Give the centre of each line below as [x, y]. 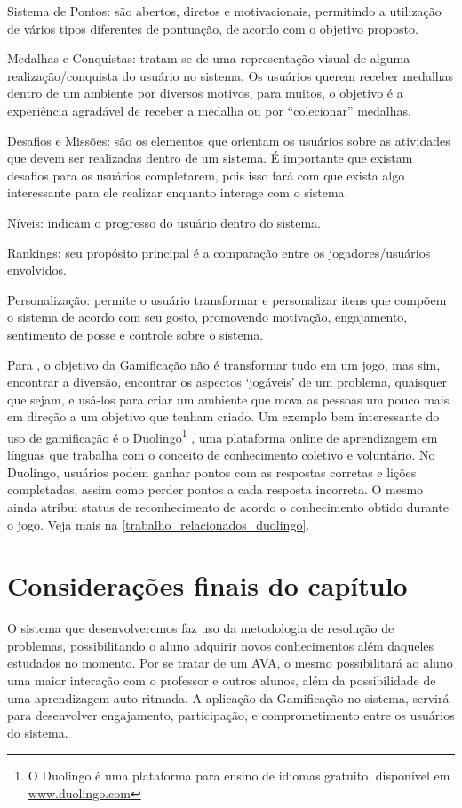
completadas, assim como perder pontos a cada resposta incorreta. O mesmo [215, 489]
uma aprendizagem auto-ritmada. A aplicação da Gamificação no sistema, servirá [228, 697]
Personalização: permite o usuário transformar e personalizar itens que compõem [227, 299]
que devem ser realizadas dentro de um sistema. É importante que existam [210, 158]
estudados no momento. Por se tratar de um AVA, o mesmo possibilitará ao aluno [230, 663]
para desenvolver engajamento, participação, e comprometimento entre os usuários [231, 715]
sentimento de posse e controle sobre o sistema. [135, 334]
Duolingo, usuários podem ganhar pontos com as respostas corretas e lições [212, 472]
